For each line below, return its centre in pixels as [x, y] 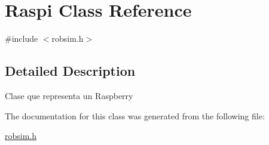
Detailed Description [70, 71]
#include [22, 38]
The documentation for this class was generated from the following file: [135, 115]
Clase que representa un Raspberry [69, 95]
